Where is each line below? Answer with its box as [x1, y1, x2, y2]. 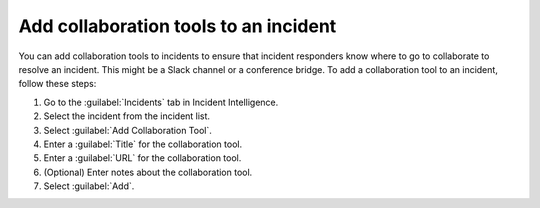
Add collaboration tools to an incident [18, 15, 337, 37]
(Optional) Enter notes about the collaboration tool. [43, 166, 253, 178]
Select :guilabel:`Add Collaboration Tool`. [43, 124, 212, 136]
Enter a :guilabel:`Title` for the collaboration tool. [43, 138, 243, 150]
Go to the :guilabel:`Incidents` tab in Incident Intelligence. [43, 96, 279, 108]
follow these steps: [18, 78, 97, 90]
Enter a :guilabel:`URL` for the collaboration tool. [43, 152, 242, 164]
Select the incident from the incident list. [43, 110, 210, 122]
